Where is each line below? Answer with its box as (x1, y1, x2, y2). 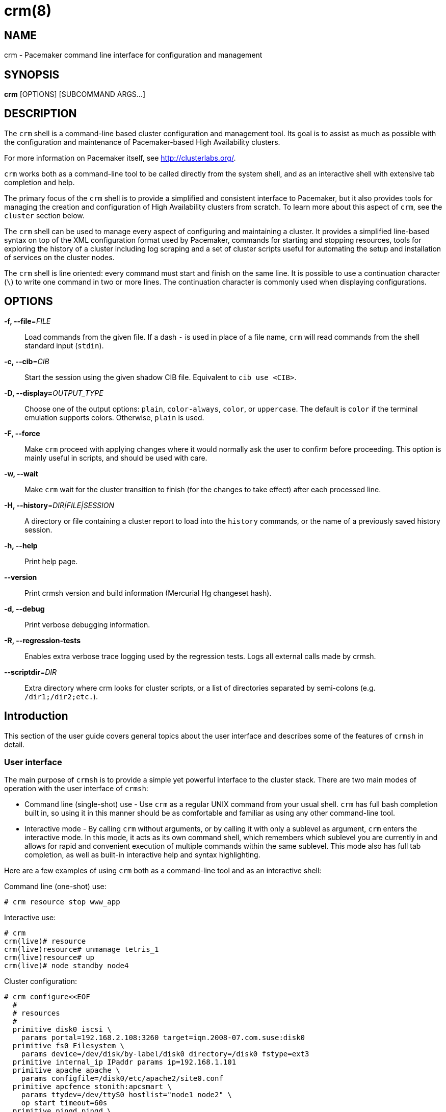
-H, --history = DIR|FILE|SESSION (4, 500, 115, 510)
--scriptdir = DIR (4, 667, 57, 676)
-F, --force (4, 428, 40, 438)
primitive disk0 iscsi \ (12, 1025, 112, 1034)
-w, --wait (4, 469, 38, 478)
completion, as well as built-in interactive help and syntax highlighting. (24, 850, 260, 860)
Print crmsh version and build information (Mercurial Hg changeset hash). (24, 588, 272, 597)
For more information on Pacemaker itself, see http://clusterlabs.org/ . (4, 153, 236, 162)
